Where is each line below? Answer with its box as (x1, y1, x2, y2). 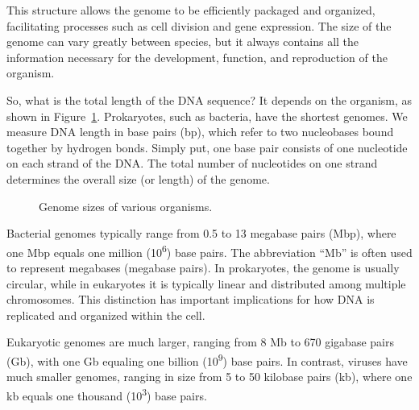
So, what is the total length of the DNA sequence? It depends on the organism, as (6, 91, 413, 108)
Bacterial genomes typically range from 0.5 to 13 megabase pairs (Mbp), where (6, 225, 396, 242)
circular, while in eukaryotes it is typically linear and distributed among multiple (6, 275, 406, 292)
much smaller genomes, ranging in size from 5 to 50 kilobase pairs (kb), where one (6, 368, 413, 385)
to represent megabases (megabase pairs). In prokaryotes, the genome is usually (6, 259, 400, 275)
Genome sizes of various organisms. (39, 197, 213, 214)
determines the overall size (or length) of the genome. (6, 170, 270, 187)
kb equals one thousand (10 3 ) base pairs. (6, 384, 207, 404)
